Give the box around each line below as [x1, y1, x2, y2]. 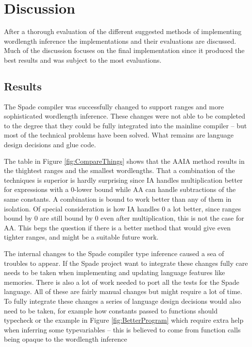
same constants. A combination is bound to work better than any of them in [4, 194, 232, 204]
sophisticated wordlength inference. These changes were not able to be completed [4, 111, 245, 121]
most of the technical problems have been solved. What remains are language [4, 130, 234, 140]
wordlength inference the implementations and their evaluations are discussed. [4, 35, 236, 46]
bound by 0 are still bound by [4, 213, 93, 223]
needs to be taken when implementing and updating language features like [4, 267, 225, 278]
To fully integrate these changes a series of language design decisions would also [4, 295, 241, 306]
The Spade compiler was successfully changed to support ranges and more [4, 101, 224, 111]
